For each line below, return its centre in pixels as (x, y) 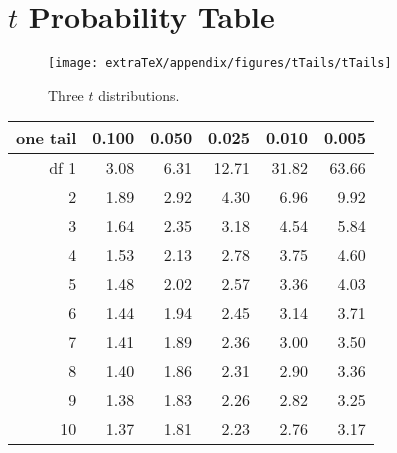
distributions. (139, 94)
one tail (46, 138)
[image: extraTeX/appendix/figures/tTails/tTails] (220, 63)
